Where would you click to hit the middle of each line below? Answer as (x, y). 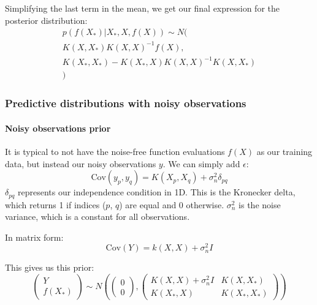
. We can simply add (201, 163)
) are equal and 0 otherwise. (172, 204)
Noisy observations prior (58, 128)
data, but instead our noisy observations (81, 163)
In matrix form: (34, 237)
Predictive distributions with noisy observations (126, 103)
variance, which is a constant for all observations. (97, 217)
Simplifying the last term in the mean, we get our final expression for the (142, 8)
